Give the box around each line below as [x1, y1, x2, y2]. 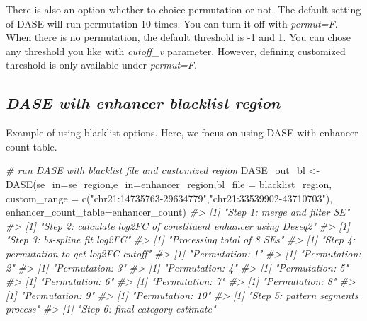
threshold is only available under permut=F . [6, 57, 197, 72]
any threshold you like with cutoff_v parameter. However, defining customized [6, 43, 346, 58]
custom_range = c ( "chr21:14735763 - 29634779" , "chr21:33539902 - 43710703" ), [6, 190, 333, 205]
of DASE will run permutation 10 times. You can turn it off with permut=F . [6, 16, 338, 30]
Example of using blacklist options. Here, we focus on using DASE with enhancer [6, 125, 358, 140]
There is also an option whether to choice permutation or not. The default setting [6, 2, 361, 16]
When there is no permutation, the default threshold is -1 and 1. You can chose [6, 30, 351, 45]
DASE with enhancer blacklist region [6, 92, 281, 114]
